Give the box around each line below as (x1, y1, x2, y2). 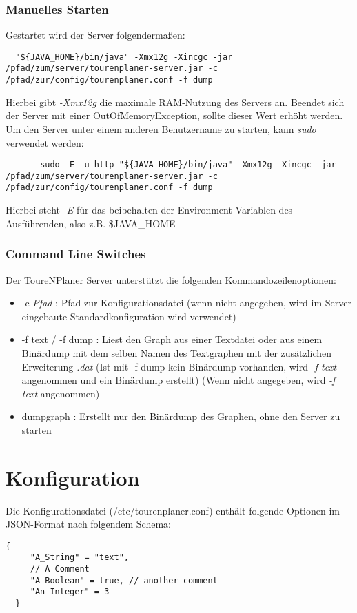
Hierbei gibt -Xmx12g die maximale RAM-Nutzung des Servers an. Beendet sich (6, 94, 345, 109)
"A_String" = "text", (30, 552, 129, 563)
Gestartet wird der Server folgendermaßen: (6, 28, 185, 42)
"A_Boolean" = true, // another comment (30, 575, 218, 585)
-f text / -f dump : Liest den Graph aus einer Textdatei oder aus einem (21, 332, 323, 346)
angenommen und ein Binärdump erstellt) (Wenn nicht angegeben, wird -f (21, 373, 336, 387)
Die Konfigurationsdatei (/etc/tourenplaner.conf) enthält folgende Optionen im (6, 503, 340, 517)
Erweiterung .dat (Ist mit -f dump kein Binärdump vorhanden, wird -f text (21, 359, 337, 373)
